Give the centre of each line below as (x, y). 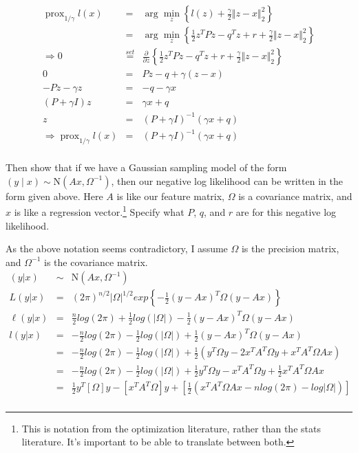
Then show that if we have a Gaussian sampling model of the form (146, 167)
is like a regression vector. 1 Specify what (99, 211)
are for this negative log (286, 211)
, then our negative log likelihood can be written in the (227, 180)
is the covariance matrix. (96, 262)
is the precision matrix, (290, 248)
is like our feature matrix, (170, 196)
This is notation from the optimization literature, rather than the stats (171, 428)
